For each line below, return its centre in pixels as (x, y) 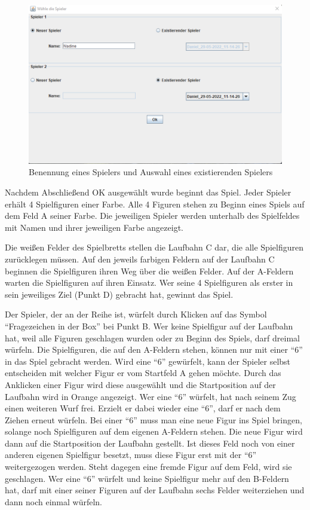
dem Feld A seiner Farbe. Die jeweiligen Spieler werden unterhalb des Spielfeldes (152, 216)
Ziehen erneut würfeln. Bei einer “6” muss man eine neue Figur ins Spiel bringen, (154, 419)
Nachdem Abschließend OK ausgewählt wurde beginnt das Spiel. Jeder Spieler (148, 192)
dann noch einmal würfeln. (54, 501)
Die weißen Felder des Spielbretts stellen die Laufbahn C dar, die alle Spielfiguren (154, 247)
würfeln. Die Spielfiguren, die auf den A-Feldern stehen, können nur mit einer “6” (154, 349)
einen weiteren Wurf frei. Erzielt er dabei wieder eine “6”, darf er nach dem (143, 408)
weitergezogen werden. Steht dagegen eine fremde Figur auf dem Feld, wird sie (148, 467)
